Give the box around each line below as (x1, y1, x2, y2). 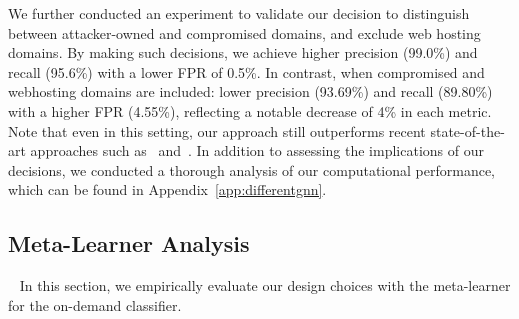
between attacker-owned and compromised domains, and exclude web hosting (8, 22, 481, 43)
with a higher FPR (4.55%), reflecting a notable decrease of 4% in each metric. (8, 100, 492, 121)
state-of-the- (430, 120, 505, 141)
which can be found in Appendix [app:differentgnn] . (8, 179, 327, 200)
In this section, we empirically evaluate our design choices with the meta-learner (19, 275, 511, 296)
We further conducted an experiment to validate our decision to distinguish (8, 3, 470, 23)
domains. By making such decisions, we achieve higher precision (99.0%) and (8, 42, 478, 63)
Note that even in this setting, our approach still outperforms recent (8, 120, 426, 141)
